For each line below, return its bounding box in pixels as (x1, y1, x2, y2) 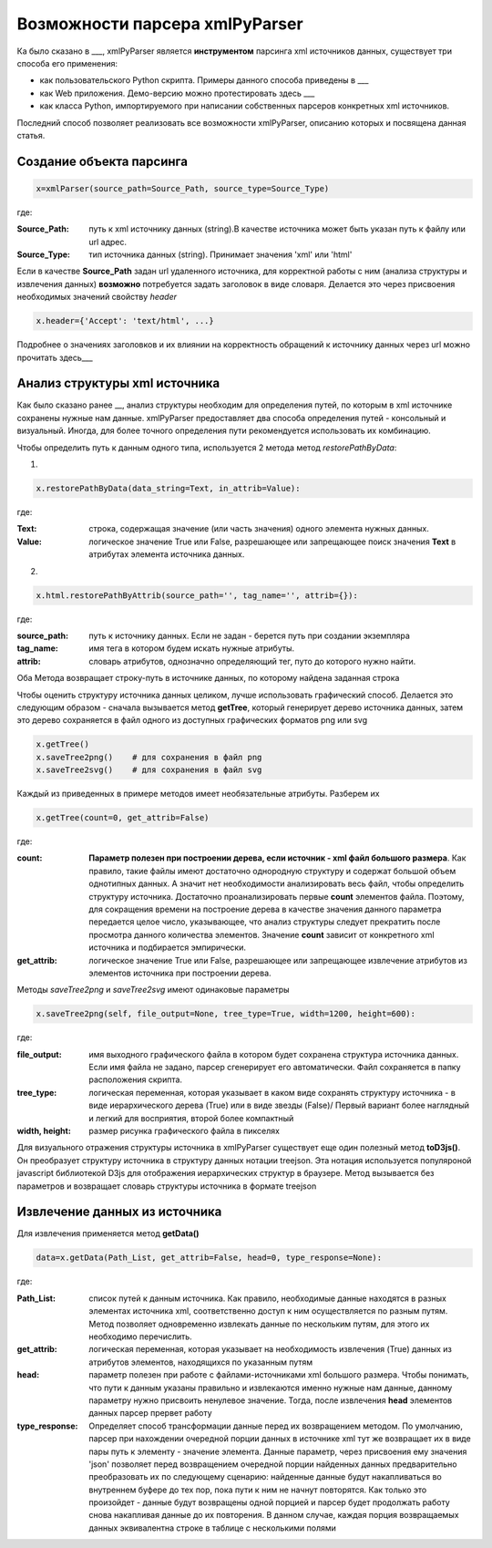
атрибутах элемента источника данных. (88, 549, 245, 560)
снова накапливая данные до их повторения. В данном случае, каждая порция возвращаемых (88, 1510, 459, 1521)
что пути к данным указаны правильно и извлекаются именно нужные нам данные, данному (88, 1382, 453, 1393)
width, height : (16, 1126, 72, 1136)
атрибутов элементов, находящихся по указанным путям (88, 1357, 313, 1367)
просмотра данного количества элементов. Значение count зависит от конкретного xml (88, 929, 435, 940)
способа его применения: (16, 57, 118, 68)
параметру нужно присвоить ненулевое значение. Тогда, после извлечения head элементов (88, 1395, 453, 1406)
